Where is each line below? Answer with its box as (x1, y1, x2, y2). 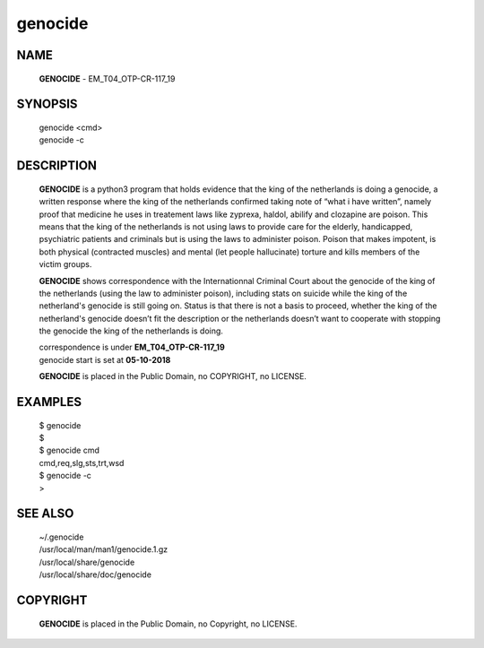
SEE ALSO (16, 506, 74, 522)
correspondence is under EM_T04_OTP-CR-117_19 (39, 341, 225, 353)
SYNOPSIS (16, 97, 78, 112)
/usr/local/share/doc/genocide (39, 569, 152, 580)
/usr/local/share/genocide (39, 557, 135, 567)
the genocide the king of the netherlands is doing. (39, 325, 224, 336)
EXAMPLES (16, 394, 82, 410)
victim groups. (39, 259, 92, 270)
